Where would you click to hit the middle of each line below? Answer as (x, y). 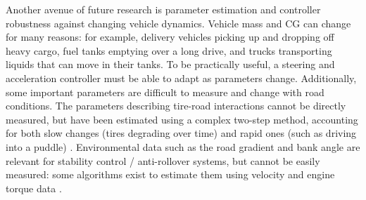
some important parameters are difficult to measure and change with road (165, 92)
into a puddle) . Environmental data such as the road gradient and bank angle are (183, 146)
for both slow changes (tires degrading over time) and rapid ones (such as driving (181, 133)
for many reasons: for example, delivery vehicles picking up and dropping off (170, 37)
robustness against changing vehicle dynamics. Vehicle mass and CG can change (178, 23)
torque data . (34, 188)
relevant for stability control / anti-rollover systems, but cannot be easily (163, 160)
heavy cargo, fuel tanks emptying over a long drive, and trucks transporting (169, 50)
